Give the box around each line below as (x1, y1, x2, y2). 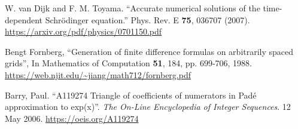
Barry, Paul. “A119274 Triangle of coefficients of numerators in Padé (5, 88, 257, 101)
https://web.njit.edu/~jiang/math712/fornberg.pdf (5, 68, 191, 81)
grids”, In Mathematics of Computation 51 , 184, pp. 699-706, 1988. (5, 57, 252, 69)
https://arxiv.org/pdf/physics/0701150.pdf (5, 25, 162, 38)
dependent (5, 13, 43, 26)
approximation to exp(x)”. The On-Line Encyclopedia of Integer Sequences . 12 (5, 100, 291, 113)
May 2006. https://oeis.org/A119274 (5, 112, 139, 124)
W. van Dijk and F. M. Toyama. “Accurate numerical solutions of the (5, 2, 260, 14)
